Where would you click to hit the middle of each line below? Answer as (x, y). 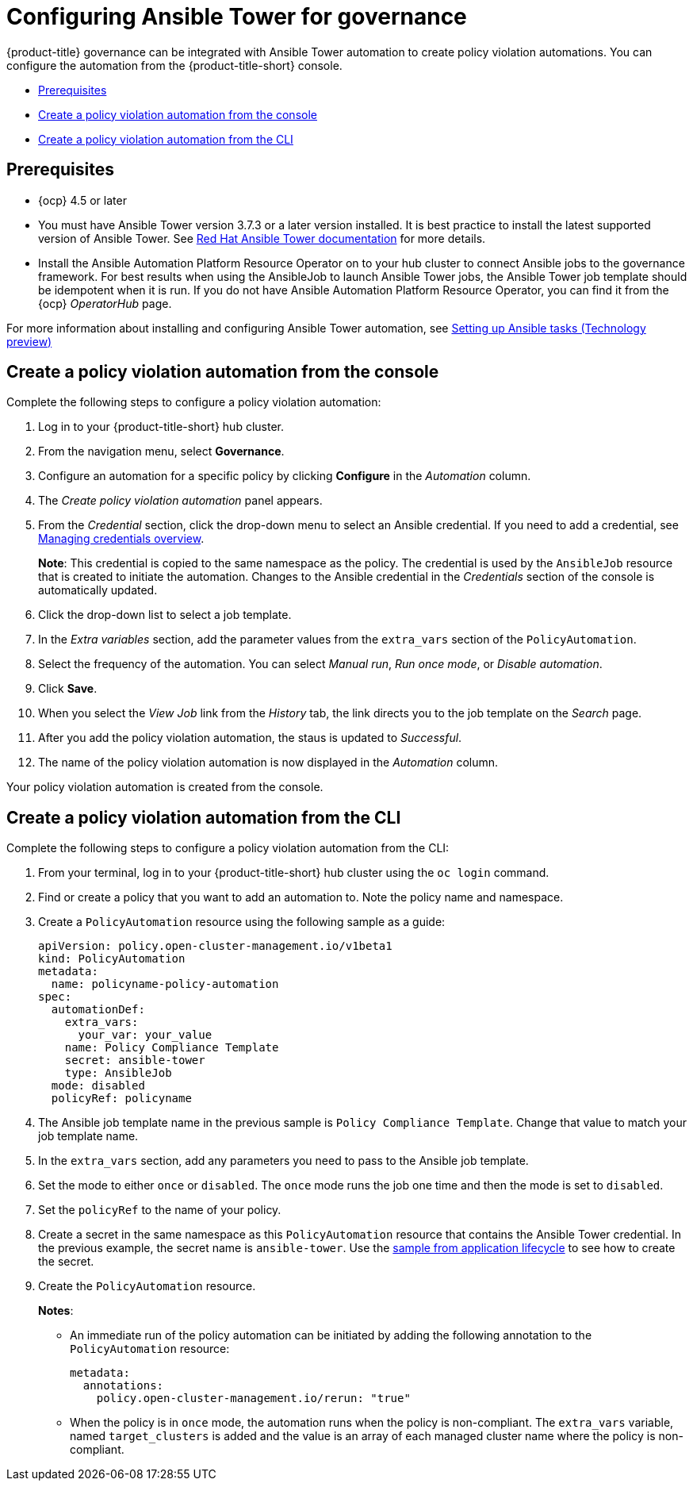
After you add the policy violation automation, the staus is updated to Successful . (250, 738)
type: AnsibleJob (118, 1073)
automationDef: (98, 1010)
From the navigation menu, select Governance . (161, 451)
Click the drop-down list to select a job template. (165, 615)
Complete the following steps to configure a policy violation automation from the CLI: (228, 848)
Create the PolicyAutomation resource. (147, 1286)
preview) (29, 341)
